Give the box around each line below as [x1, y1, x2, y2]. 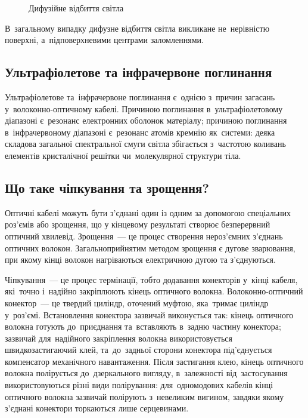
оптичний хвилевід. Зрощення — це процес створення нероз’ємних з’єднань [5, 229, 283, 242]
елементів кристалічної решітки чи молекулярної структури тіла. [5, 149, 241, 161]
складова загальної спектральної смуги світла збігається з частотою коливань [5, 137, 286, 150]
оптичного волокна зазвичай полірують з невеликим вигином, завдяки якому [5, 390, 284, 402]
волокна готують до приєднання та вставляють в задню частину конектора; [5, 320, 281, 333]
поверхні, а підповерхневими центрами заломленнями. [5, 33, 204, 46]
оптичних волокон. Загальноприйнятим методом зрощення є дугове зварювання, [5, 241, 295, 254]
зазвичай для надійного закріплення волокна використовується [5, 331, 232, 344]
